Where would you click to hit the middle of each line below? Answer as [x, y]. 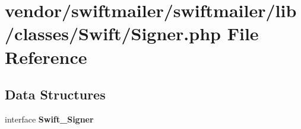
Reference [46, 57]
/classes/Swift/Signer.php [113, 33]
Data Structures [55, 94]
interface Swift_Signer [49, 119]
